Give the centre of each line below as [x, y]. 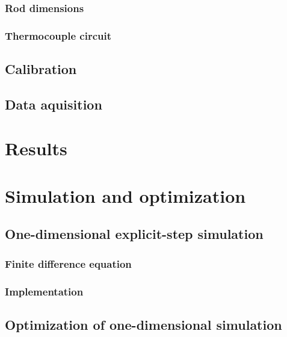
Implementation [44, 291]
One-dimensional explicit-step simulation [134, 234]
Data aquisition [54, 104]
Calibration [41, 69]
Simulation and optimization [125, 195]
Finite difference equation [68, 263]
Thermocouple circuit [58, 35]
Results [36, 148]
